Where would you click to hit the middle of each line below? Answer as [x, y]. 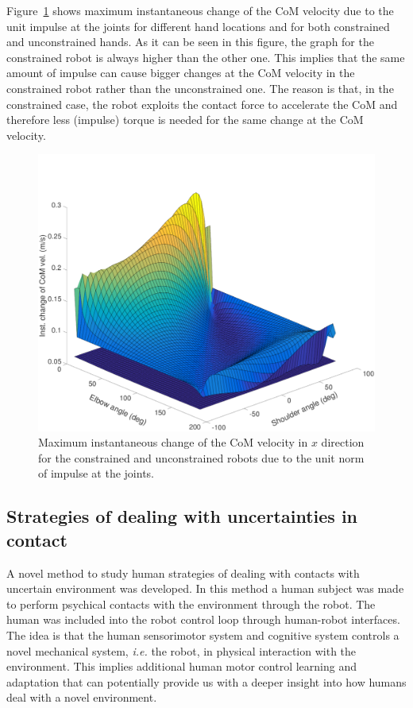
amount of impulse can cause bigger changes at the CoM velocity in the [181, 73]
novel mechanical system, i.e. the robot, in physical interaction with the [181, 650]
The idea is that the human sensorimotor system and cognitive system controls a [203, 634]
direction [343, 442]
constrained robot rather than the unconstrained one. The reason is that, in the [200, 88]
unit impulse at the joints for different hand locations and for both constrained [198, 26]
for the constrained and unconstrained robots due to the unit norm [201, 457]
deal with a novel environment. [82, 697]
